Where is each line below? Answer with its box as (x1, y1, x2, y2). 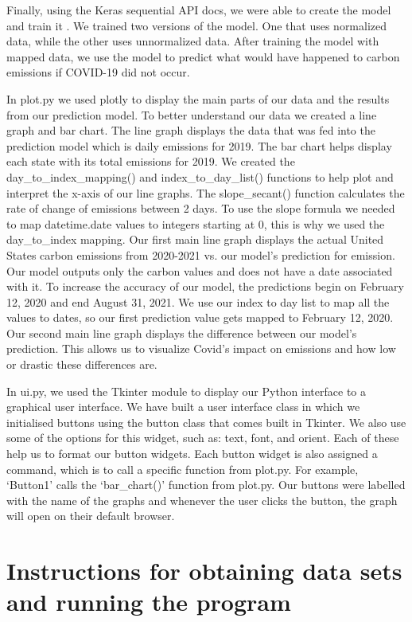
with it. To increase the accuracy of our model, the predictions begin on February (6, 278, 404, 295)
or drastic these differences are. (6, 356, 157, 373)
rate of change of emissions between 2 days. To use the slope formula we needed (6, 200, 395, 217)
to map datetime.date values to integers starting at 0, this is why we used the (6, 215, 385, 232)
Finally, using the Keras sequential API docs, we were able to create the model (6, 2, 391, 18)
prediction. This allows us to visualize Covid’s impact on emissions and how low (6, 340, 396, 357)
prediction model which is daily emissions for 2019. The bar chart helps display (6, 137, 392, 154)
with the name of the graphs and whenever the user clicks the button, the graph (6, 491, 398, 508)
